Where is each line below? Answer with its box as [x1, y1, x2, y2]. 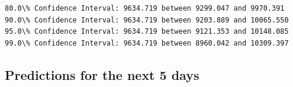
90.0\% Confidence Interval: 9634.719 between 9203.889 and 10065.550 [5, 15, 289, 24]
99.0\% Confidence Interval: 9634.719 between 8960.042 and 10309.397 [5, 38, 289, 47]
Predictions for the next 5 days [5, 65, 199, 83]
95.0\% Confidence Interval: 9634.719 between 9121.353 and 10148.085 [5, 27, 289, 36]
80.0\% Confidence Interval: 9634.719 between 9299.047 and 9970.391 [5, 4, 285, 12]
